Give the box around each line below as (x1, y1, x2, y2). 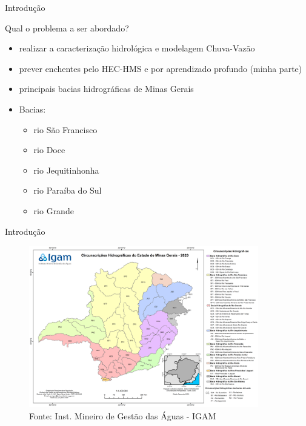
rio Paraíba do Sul (33, 184, 102, 197)
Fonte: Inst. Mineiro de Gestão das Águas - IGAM (29, 409, 216, 422)
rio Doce (33, 143, 65, 156)
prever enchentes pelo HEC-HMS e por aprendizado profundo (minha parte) (19, 62, 302, 74)
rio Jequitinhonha (33, 163, 99, 176)
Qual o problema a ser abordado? (5, 21, 129, 34)
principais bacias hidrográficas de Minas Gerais (19, 82, 194, 95)
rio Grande (33, 204, 74, 217)
